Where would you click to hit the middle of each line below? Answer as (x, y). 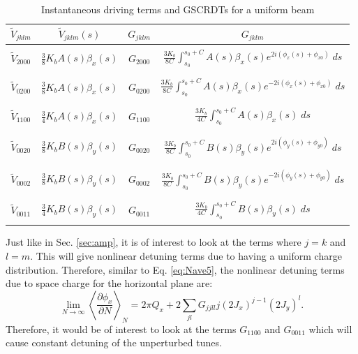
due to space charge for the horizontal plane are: (109, 283)
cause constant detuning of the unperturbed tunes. (114, 342)
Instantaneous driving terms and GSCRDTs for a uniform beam (178, 9)
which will (330, 329)
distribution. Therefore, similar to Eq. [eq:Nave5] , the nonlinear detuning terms (175, 269)
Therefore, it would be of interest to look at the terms (121, 329)
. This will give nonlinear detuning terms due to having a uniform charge (186, 256)
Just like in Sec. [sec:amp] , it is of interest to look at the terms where (154, 242)
